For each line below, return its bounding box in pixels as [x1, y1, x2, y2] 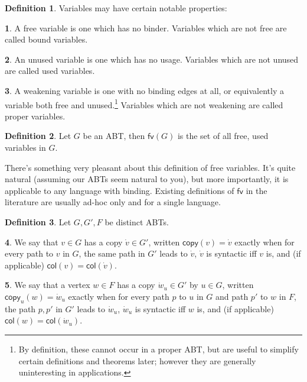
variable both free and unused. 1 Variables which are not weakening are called [5, 96, 283, 111]
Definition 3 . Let [5, 215, 71, 228]
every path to [5, 247, 54, 260]
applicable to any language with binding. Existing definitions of [5, 184, 234, 196]
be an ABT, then [83, 130, 145, 142]
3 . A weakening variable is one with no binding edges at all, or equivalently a [5, 84, 285, 96]
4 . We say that [5, 235, 58, 248]
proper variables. [5, 109, 66, 122]
